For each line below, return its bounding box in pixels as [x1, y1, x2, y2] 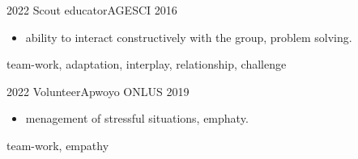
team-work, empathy [6, 136, 109, 153]
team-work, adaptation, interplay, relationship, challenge [6, 56, 287, 73]
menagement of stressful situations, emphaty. [25, 110, 249, 127]
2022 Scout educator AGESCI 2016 [6, 2, 177, 18]
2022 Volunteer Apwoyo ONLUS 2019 [6, 82, 190, 99]
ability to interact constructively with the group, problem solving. [25, 28, 352, 45]
